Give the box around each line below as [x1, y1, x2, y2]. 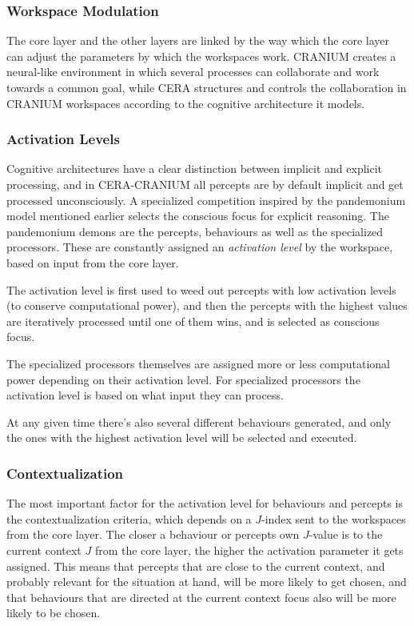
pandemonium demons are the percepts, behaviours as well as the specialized [6, 223, 384, 239]
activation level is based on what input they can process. [6, 387, 284, 403]
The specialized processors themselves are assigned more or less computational [6, 355, 390, 371]
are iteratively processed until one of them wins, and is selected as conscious [6, 312, 380, 329]
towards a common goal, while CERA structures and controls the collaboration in [6, 79, 407, 95]
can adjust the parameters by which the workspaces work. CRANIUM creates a [6, 47, 396, 64]
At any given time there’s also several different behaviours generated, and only [6, 413, 392, 430]
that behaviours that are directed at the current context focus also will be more [6, 588, 396, 605]
